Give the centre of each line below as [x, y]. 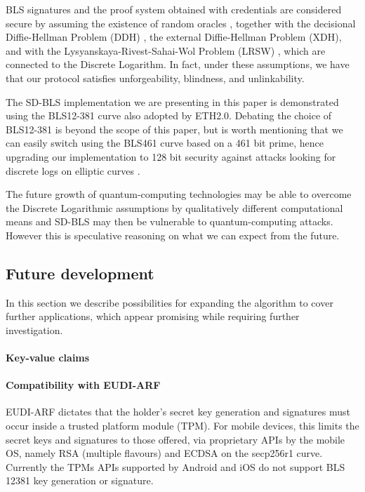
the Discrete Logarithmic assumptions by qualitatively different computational [174, 207]
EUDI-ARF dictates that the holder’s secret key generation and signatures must [178, 412]
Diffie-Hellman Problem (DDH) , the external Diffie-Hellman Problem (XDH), [174, 37]
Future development [80, 273]
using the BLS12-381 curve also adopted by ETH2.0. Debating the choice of [169, 115]
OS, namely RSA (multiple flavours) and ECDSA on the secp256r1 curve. [164, 453]
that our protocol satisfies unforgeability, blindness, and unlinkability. [155, 78]
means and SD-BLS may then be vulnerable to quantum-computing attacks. [170, 221]
